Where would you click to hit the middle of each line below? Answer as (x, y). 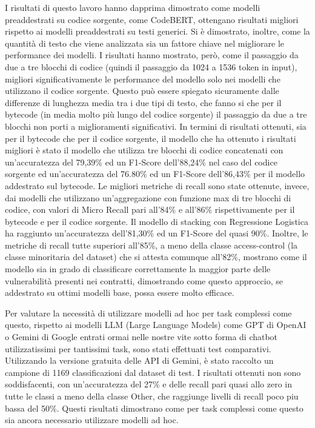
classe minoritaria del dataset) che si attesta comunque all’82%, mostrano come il (156, 257)
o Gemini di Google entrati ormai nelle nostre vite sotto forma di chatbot (141, 337)
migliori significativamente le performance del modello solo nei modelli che (143, 79)
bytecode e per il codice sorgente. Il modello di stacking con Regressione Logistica (157, 221)
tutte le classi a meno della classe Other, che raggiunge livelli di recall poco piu (152, 396)
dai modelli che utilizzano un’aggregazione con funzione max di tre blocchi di (148, 197)
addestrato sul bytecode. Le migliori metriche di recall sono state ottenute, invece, (157, 185)
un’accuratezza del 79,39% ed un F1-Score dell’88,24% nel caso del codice (141, 162)
